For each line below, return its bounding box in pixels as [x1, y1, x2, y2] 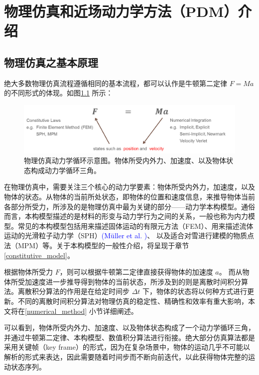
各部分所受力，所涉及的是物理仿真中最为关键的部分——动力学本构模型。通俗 [4, 201, 255, 211]
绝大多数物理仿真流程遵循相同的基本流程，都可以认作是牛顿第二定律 [4, 78, 227, 88]
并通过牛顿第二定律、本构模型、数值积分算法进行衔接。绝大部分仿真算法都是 [4, 332, 255, 342]
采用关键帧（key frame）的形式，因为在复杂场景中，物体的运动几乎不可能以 [4, 342, 250, 352]
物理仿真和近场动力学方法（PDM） [4, 1, 238, 21]
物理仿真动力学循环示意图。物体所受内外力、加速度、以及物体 [24, 155, 226, 166]
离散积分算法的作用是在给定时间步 [17, 286, 129, 296]
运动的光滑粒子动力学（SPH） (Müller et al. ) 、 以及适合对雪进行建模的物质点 [4, 230, 254, 241]
